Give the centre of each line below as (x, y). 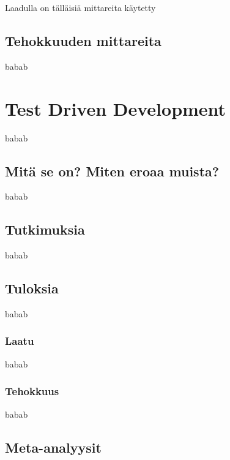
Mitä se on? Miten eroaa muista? (112, 171)
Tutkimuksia (45, 229)
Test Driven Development (116, 108)
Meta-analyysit (53, 447)
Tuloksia (32, 288)
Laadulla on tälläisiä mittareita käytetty (80, 7)
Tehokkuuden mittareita (83, 40)
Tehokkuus (32, 391)
